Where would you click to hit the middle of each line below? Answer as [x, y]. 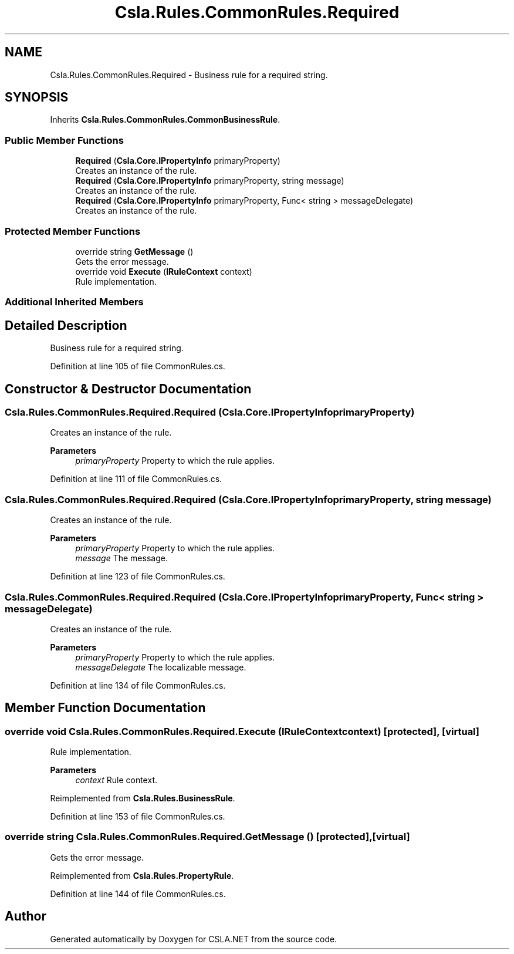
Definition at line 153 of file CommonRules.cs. [138, 817]
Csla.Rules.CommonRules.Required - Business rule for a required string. [189, 75]
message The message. [121, 558]
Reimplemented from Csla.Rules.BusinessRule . [143, 798]
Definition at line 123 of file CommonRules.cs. [138, 577]
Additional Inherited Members [74, 302]
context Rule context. [116, 780]
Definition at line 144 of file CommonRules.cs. [138, 894]
